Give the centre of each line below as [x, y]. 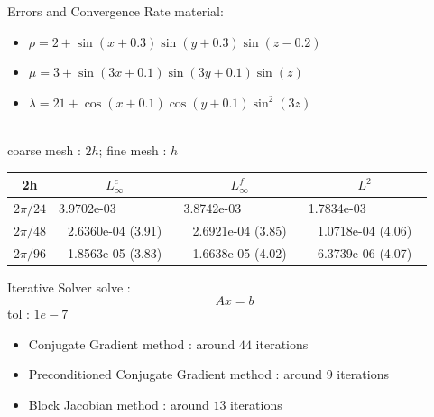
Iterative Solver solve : [69, 287]
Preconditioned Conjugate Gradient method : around [175, 374]
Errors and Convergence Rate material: [115, 11]
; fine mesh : [133, 149]
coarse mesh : [44, 149]
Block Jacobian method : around [119, 405]
